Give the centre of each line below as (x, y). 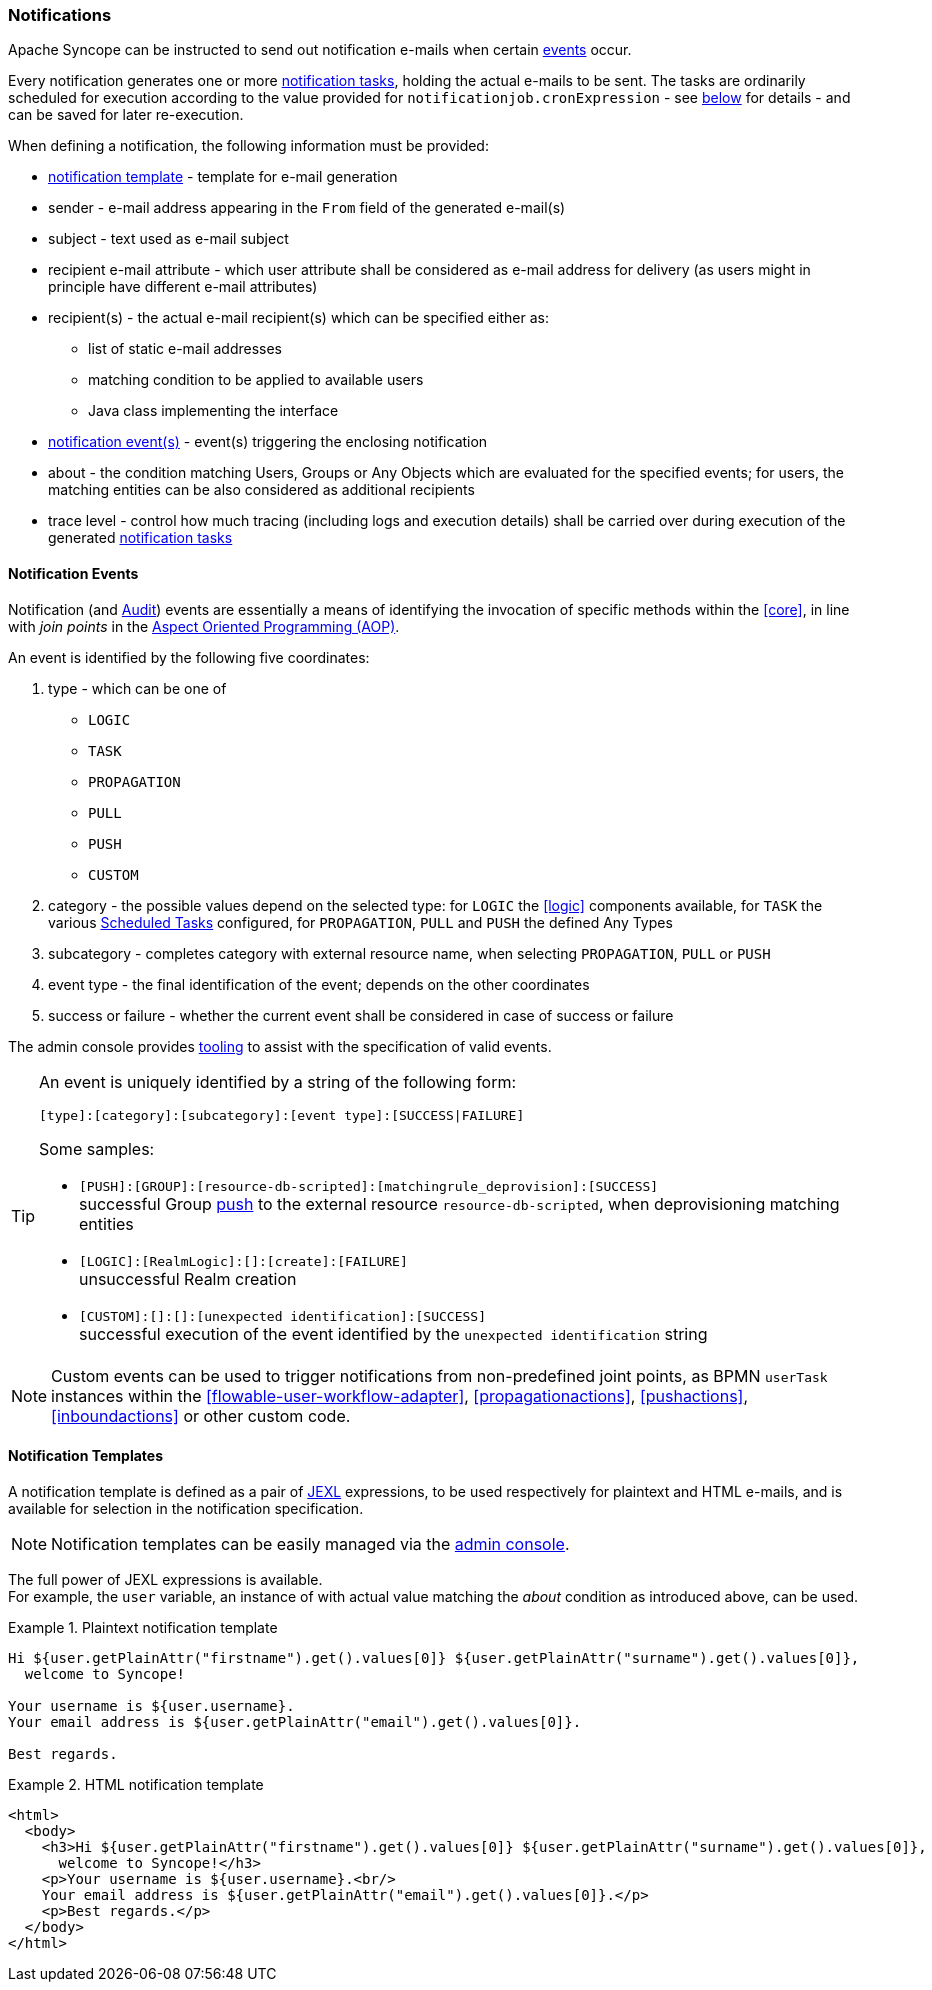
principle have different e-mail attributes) (183, 287)
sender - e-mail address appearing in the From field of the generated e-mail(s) (307, 208)
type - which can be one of (137, 688)
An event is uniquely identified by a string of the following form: (278, 1081)
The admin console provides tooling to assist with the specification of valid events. (280, 1046)
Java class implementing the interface (213, 411)
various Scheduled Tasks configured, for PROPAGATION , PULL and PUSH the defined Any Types (360, 922)
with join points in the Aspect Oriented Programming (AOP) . (204, 626)
